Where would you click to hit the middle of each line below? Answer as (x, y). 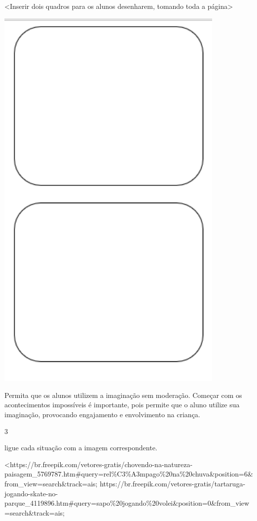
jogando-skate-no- (31, 493)
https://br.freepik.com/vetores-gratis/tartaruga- (173, 483)
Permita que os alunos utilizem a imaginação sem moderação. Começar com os (123, 395)
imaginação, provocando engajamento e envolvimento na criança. (102, 414)
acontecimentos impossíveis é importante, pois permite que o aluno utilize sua (122, 405)
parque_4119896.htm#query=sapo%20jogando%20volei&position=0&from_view (127, 503)
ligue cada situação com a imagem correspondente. (81, 448)
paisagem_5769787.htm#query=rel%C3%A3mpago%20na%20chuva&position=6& (129, 474)
